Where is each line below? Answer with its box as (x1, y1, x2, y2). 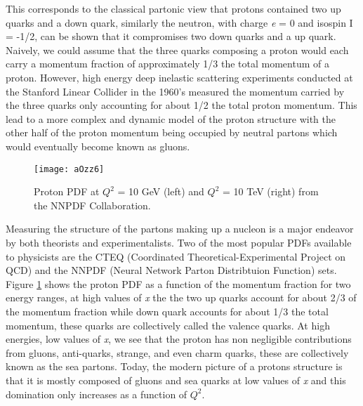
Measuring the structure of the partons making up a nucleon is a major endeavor (6, 221, 354, 236)
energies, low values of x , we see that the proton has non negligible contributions (6, 332, 352, 346)
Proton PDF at (34, 184, 100, 199)
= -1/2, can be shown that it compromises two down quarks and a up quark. (6, 29, 336, 44)
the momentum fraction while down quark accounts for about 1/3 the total (6, 303, 329, 318)
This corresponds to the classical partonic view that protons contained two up (6, 1, 341, 15)
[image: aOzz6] (34, 164, 105, 174)
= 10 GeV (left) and (117, 184, 204, 199)
